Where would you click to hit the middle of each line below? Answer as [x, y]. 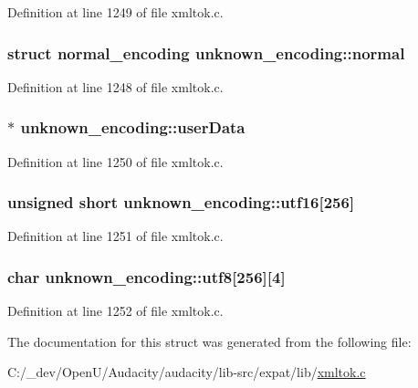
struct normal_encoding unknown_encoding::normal [206, 52]
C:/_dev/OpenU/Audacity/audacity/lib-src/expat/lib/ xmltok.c [187, 372]
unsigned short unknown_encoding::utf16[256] [181, 202]
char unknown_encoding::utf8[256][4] [146, 276]
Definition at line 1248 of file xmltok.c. [115, 86]
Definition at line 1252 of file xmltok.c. [115, 311]
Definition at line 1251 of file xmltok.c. [115, 236]
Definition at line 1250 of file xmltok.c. [115, 161]
